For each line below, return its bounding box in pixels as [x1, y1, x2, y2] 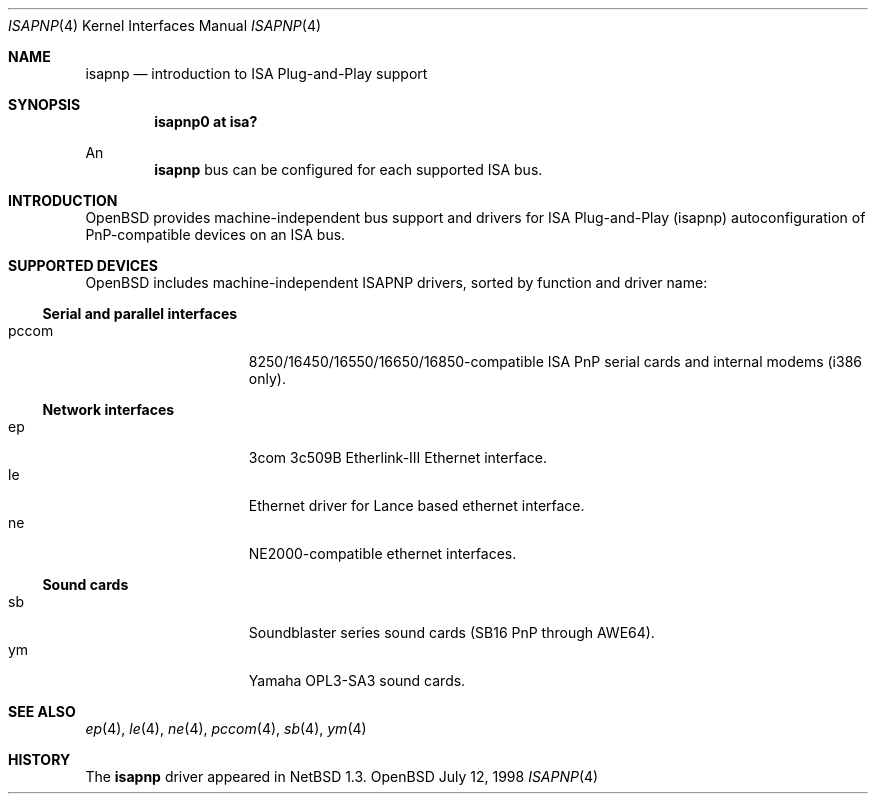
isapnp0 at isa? [154, 113, 258, 130]
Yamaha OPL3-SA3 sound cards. [248, 672, 466, 689]
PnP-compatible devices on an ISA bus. [85, 226, 346, 243]
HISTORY [8, 751, 71, 768]
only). [248, 370, 286, 387]
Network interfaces [42, 401, 175, 418]
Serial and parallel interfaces [42, 305, 238, 322]
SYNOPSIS [8, 96, 81, 113]
